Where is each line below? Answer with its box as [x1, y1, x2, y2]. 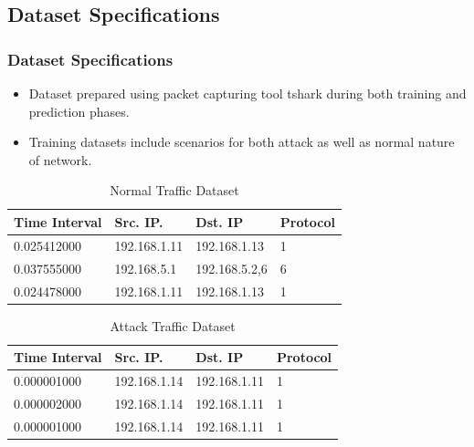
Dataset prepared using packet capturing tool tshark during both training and [28, 84, 467, 102]
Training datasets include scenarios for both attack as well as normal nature [28, 132, 455, 151]
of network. [28, 150, 92, 169]
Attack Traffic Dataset [110, 316, 236, 335]
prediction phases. [28, 101, 130, 120]
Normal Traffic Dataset [110, 181, 239, 200]
